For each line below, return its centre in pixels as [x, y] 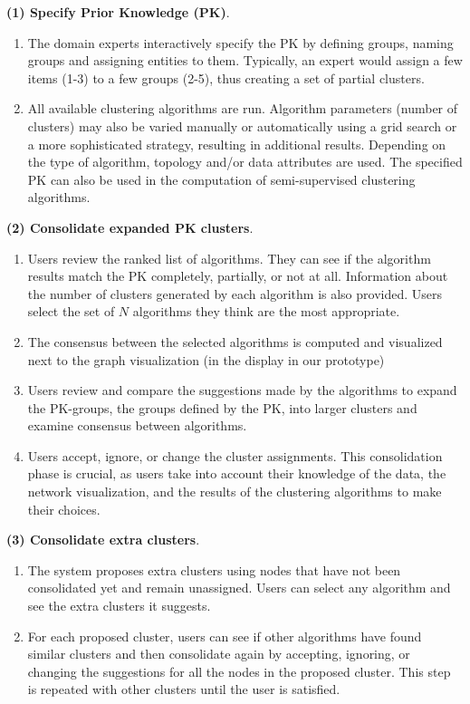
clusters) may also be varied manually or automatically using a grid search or [242, 125]
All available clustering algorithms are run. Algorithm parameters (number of [243, 108]
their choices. [64, 509]
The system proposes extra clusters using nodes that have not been [214, 569]
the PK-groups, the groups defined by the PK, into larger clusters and [222, 407]
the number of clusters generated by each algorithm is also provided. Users [235, 293]
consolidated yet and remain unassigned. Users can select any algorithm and [239, 588]
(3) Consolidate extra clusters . [103, 540]
